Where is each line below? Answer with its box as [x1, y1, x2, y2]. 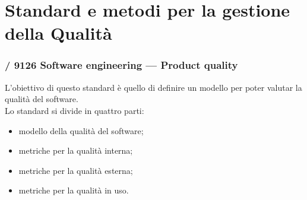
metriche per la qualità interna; [18, 144, 133, 157]
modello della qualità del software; [18, 124, 144, 136]
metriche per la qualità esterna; [18, 164, 133, 176]
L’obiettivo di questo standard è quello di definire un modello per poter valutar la [5, 81, 302, 93]
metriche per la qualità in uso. [18, 184, 129, 196]
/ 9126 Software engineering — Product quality [5, 58, 238, 72]
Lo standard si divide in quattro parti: [5, 104, 144, 116]
